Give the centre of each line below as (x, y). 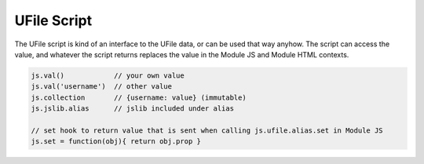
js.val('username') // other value (102, 87)
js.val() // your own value (108, 75)
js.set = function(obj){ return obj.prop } (116, 142)
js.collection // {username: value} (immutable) (139, 97)
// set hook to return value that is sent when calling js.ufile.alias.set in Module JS (207, 130)
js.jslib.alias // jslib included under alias (133, 109)
